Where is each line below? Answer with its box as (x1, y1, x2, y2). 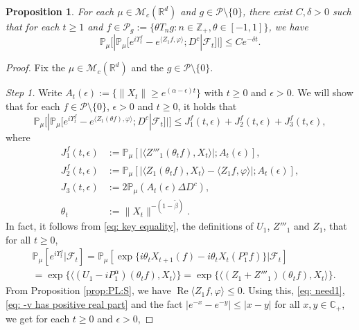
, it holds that (177, 99, 237, 113)
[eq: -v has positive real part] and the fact (6, 297, 183, 311)
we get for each (6, 311, 70, 325)
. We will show (291, 85, 353, 100)
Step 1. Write (6, 85, 62, 100)
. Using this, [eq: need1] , (242, 283, 345, 297)
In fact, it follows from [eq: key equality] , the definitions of (6, 219, 254, 233)
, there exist (242, 4, 292, 18)
